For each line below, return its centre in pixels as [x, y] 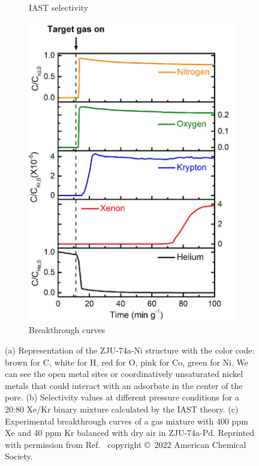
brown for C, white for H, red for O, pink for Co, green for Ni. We [127, 362]
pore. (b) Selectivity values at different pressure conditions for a [122, 397]
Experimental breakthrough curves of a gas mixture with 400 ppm [127, 421]
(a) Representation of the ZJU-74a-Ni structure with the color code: [130, 350]
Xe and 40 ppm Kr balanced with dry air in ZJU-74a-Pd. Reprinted [130, 433]
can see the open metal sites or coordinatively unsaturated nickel [124, 374]
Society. [19, 456]
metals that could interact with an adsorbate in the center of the [124, 385]
